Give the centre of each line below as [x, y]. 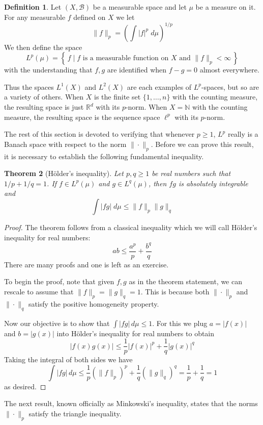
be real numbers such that [191, 173]
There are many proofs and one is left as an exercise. [86, 264]
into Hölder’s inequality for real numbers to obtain [136, 333]
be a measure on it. [226, 7]
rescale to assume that [39, 291]
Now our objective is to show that [57, 323]
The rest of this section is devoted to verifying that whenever [99, 134]
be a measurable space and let [140, 7]
